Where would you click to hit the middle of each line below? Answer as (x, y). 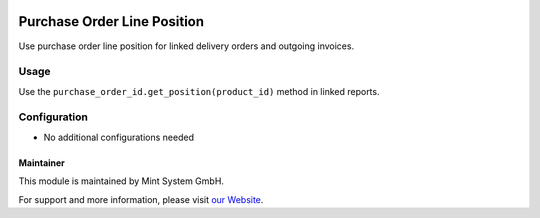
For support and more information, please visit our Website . (141, 199)
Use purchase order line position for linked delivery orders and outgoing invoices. (186, 46)
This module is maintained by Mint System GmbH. (121, 181)
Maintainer (41, 162)
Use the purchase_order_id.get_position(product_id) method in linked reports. (199, 91)
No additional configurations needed (119, 137)
